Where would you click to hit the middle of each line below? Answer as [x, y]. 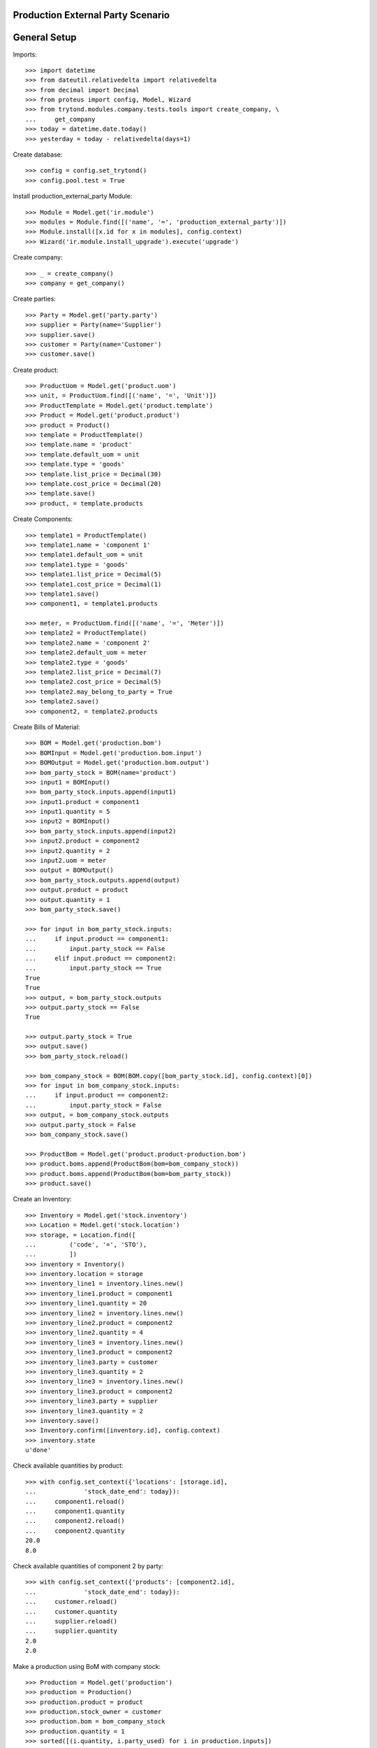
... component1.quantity [75, 1511]
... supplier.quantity [72, 1631]
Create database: [38, 155]
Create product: [36, 370]
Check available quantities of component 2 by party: [88, 1566]
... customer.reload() [72, 1602]
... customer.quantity [72, 1611]
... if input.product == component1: [97, 939]
